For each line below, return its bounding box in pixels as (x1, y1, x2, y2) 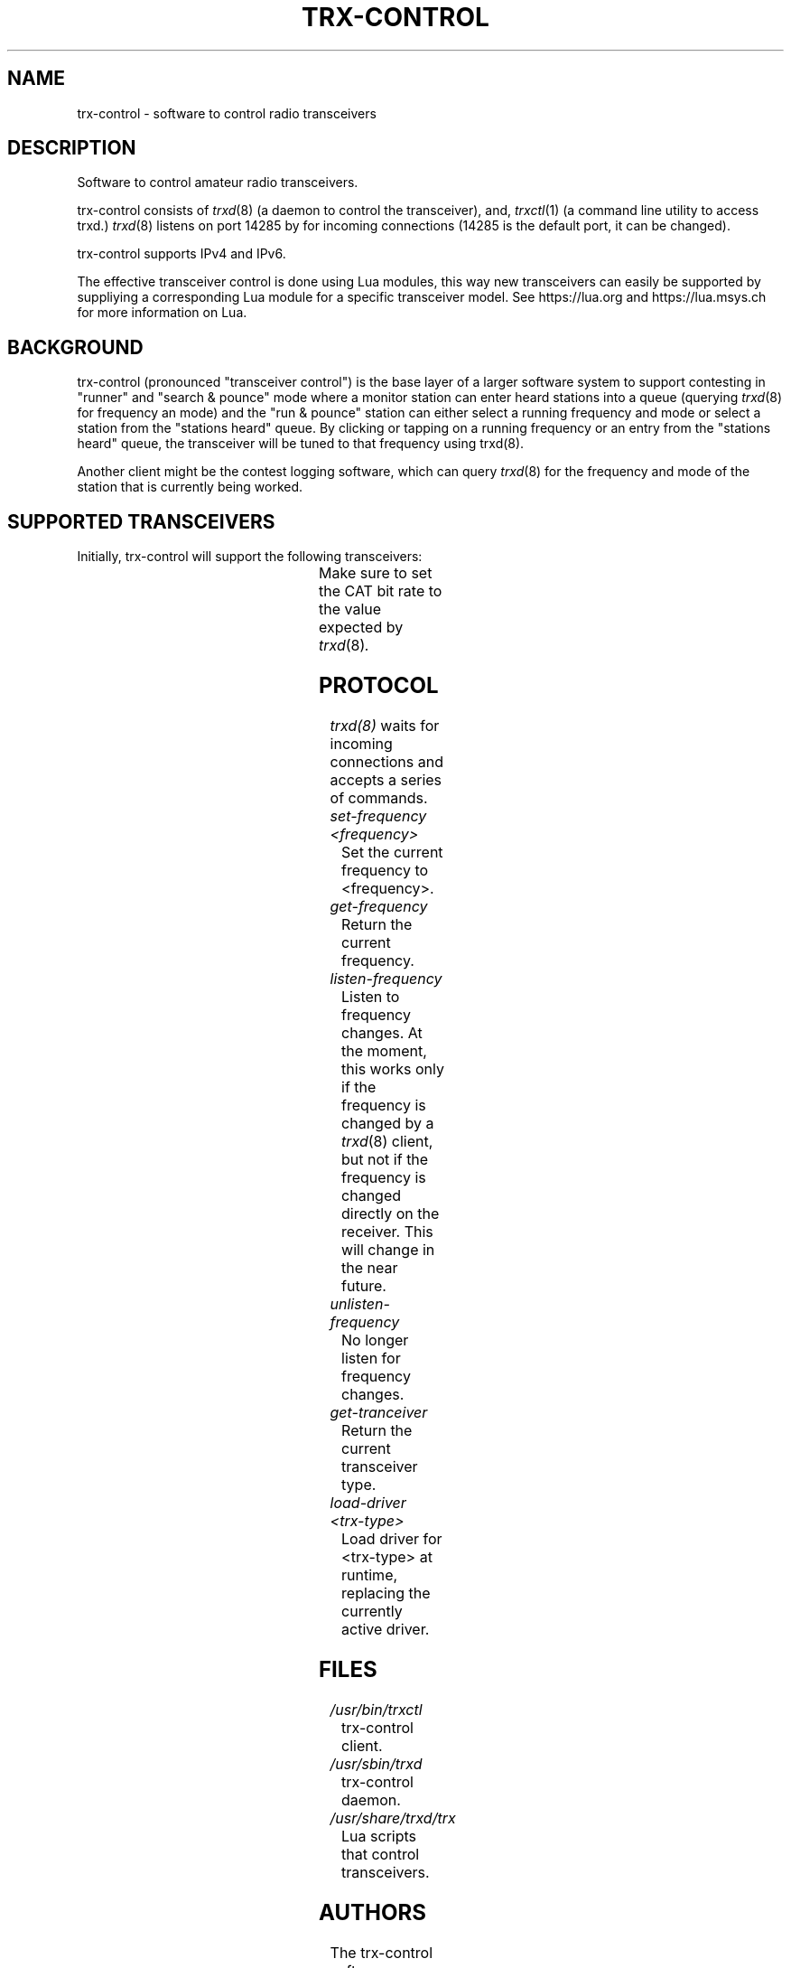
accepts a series (330, 770, 442, 789)
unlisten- (330, 1294, 390, 1313)
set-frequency (330, 806, 427, 825)
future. (341, 1276, 386, 1295)
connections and (330, 752, 443, 771)
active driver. (341, 1619, 430, 1638)
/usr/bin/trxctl (330, 1700, 423, 1719)
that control (341, 1844, 420, 1863)
